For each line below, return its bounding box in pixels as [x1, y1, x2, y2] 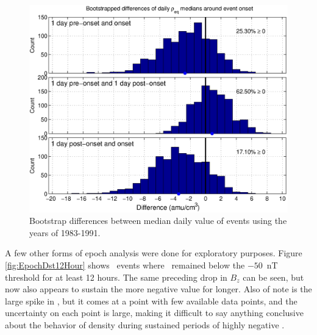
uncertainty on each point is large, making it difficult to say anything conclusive [5, 306, 304, 319]
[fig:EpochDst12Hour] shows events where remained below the [5, 258, 245, 271]
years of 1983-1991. [29, 226, 101, 239]
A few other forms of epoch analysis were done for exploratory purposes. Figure [5, 247, 302, 259]
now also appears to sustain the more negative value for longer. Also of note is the [5, 283, 312, 295]
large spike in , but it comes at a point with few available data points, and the [5, 294, 297, 307]
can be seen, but [243, 270, 304, 283]
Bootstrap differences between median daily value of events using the [29, 214, 287, 227]
